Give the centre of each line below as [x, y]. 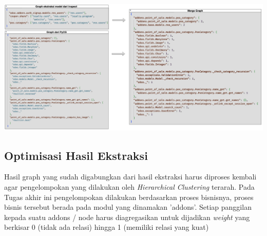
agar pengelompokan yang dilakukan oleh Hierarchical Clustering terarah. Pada [129, 186]
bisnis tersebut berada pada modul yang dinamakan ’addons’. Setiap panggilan [128, 207]
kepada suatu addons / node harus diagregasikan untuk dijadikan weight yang [127, 217]
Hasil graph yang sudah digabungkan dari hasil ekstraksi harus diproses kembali [130, 177]
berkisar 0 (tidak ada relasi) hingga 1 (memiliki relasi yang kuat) [107, 227]
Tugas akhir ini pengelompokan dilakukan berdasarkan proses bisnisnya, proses [129, 197]
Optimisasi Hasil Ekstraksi [76, 155]
